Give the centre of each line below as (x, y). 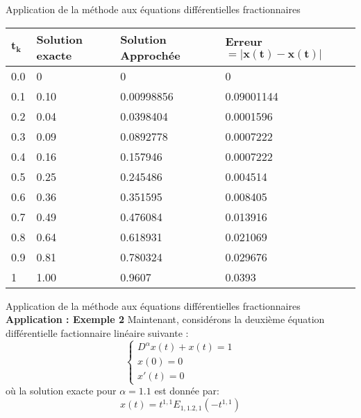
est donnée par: (187, 391)
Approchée (150, 55)
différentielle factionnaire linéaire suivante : (97, 332)
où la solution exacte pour (61, 391)
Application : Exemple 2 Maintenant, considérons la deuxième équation (165, 319)
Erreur (244, 41)
